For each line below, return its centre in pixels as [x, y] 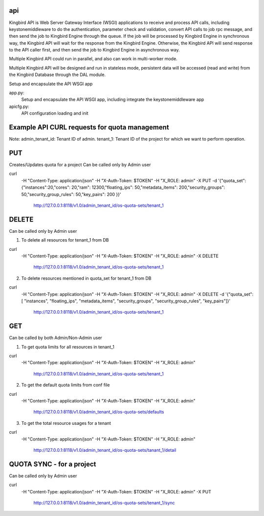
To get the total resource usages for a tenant [66, 423]
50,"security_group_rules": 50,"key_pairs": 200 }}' [71, 194]
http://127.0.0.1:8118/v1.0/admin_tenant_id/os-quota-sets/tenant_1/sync [104, 503]
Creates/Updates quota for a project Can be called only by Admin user [80, 165]
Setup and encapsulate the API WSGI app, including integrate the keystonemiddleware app [113, 99]
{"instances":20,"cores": [46, 187]
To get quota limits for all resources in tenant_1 [68, 347]
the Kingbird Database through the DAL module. [57, 75]
